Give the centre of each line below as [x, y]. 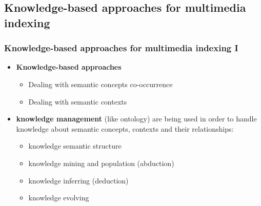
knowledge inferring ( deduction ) [78, 180]
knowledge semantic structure [75, 146]
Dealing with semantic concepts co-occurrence [101, 84]
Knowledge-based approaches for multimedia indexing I [121, 48]
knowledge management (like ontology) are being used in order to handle [136, 119]
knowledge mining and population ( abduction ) [101, 163]
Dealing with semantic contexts [78, 101]
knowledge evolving [59, 198]
